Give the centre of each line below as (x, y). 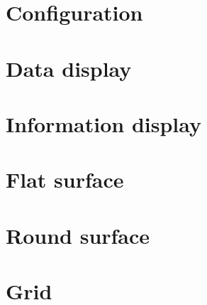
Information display (104, 123)
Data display (69, 68)
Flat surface (65, 180)
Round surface (78, 235)
